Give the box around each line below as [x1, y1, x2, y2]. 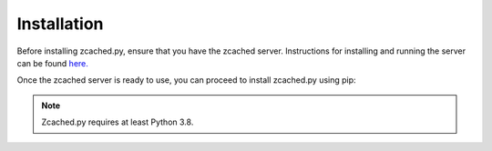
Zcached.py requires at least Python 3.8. [41, 116, 194, 127]
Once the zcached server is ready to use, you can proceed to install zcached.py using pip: [16, 75, 356, 86]
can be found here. [16, 57, 88, 68]
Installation [16, 14, 104, 34]
